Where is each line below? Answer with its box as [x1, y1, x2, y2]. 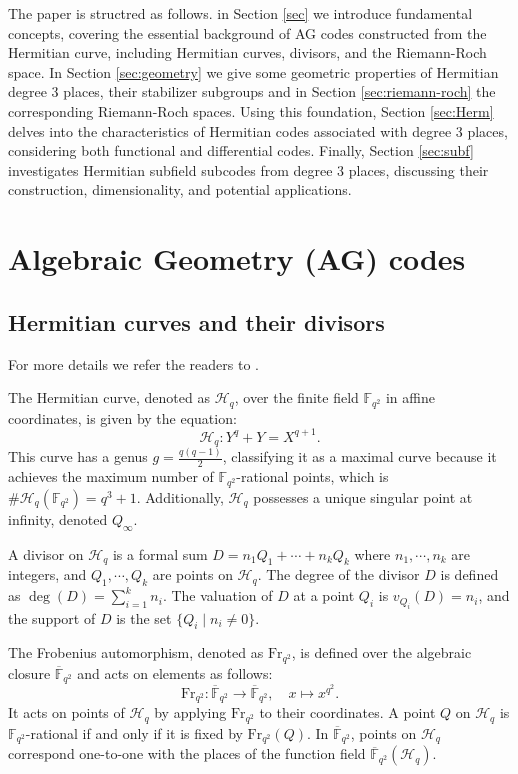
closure [8, 662, 51, 683]
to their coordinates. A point [259, 702, 436, 723]
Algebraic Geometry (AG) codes [8, 238, 466, 279]
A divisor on [8, 543, 84, 564]
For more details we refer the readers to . [8, 353, 260, 374]
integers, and [8, 564, 87, 585]
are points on [152, 564, 233, 585]
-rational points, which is [236, 466, 389, 487]
